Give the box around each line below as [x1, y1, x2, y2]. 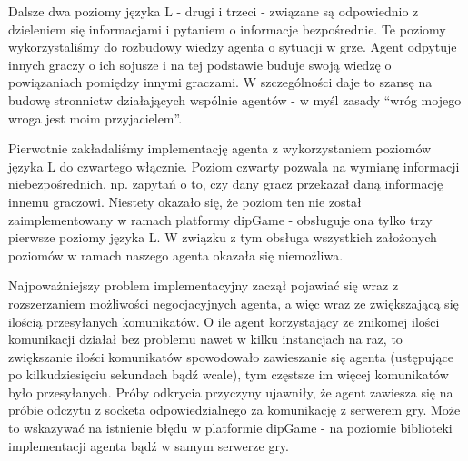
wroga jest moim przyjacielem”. [8, 108, 183, 127]
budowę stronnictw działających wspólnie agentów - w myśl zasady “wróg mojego [8, 90, 462, 109]
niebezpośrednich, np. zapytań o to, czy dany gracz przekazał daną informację [8, 174, 443, 193]
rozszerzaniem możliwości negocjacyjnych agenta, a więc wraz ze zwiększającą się [8, 293, 459, 312]
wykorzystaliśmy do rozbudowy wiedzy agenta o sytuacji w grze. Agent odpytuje [8, 37, 457, 56]
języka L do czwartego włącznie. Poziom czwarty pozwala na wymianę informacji [8, 156, 460, 175]
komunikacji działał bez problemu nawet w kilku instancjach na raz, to [8, 329, 403, 348]
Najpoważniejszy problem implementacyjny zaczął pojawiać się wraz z [8, 276, 399, 295]
